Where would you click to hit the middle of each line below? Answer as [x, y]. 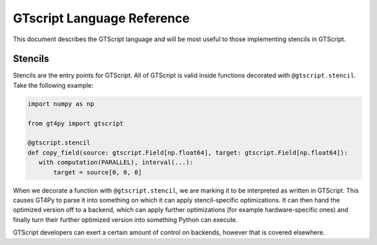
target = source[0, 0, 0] [98, 172]
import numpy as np [61, 104]
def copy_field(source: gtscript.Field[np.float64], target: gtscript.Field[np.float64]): [188, 153]
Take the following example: [53, 85]
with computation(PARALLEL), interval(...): [116, 163]
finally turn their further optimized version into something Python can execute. [125, 219]
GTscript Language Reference [101, 18]
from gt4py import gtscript [75, 123]
